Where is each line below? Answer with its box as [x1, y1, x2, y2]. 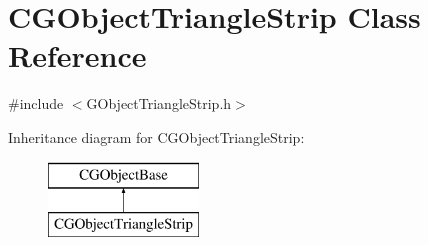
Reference [8, 35, 147, 76]
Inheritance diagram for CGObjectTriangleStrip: [8, 126, 305, 147]
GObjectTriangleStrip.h [86, 93, 232, 114]
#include [8, 93, 64, 114]
